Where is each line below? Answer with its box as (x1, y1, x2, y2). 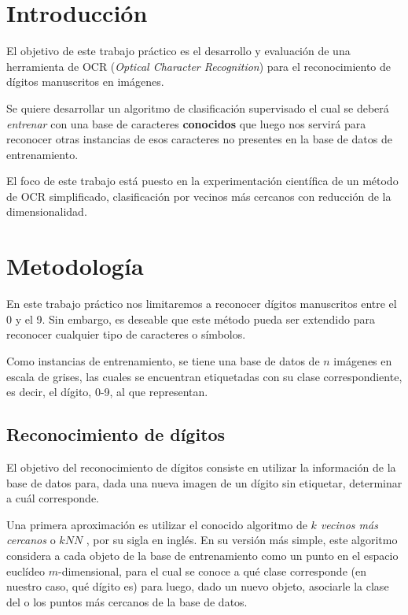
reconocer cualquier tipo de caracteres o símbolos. (6, 326, 246, 343)
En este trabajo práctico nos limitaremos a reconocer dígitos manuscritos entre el (6, 295, 397, 312)
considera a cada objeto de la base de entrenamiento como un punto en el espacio (6, 546, 399, 563)
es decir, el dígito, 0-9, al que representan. (6, 383, 208, 400)
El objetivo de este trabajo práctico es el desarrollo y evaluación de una (6, 43, 351, 59)
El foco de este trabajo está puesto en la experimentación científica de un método (6, 172, 399, 189)
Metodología (6, 250, 144, 282)
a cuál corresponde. (6, 490, 99, 506)
